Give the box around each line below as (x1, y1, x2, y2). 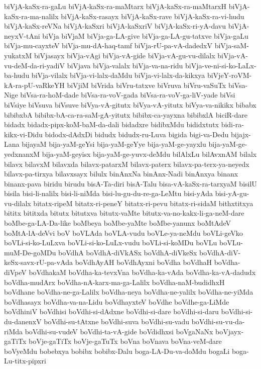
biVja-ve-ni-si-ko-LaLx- (185, 60, 256, 70)
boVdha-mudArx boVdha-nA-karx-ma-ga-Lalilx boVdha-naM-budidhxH (4, 276, 225, 287)
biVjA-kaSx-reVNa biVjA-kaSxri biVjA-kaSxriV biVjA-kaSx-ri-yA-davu (4, 21, 226, 31)
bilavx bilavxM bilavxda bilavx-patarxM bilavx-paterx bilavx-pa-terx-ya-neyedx (4, 158, 249, 169)
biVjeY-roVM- (207, 70, 252, 80)
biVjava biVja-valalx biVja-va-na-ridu (67, 60, 183, 70)
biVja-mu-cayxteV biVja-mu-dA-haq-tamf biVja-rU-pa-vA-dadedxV (4, 40, 213, 51)
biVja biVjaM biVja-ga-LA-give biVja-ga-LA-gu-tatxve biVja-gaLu (42, 30, 248, 41)
